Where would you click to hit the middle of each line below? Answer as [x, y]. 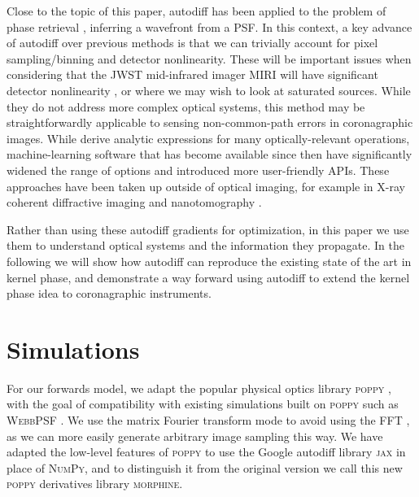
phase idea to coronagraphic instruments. [109, 293]
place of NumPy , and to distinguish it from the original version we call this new [205, 467]
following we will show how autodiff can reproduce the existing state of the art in [209, 261]
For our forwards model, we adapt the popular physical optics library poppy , [199, 388]
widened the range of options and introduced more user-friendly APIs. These [198, 170]
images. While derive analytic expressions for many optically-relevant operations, [208, 138]
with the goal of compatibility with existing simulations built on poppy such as [203, 404]
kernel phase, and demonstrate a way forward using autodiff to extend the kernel [208, 277]
